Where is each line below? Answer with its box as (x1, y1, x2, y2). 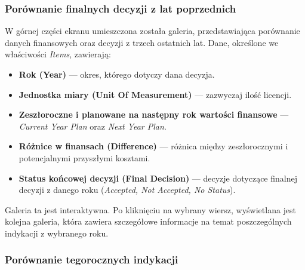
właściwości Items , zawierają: (5, 48, 111, 60)
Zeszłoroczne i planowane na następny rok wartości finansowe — (19, 108, 289, 121)
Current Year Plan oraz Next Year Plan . (19, 119, 167, 132)
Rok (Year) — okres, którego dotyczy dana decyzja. (19, 68, 215, 80)
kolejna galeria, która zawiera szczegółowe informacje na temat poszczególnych (5, 215, 292, 228)
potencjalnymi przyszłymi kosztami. (19, 151, 150, 164)
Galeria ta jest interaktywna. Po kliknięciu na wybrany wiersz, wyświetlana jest (5, 203, 297, 216)
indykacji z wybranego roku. (5, 226, 109, 239)
